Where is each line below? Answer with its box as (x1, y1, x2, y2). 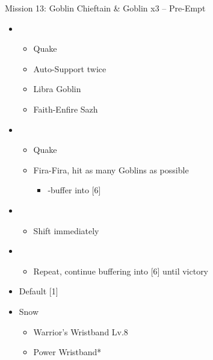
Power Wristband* (33, 346, 102, 358)
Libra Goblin (33, 82, 81, 95)
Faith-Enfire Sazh (33, 102, 98, 115)
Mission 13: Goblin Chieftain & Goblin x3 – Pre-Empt (5, 2, 206, 14)
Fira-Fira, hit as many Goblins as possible (33, 163, 189, 176)
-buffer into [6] (48, 184, 101, 196)
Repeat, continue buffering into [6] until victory (33, 264, 209, 277)
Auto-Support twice (33, 62, 106, 75)
